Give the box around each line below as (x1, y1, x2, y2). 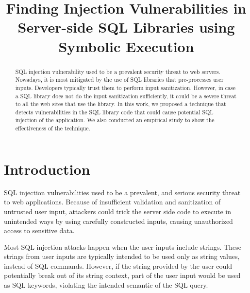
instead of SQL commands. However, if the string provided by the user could (4, 260, 233, 271)
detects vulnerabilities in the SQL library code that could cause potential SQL (15, 108, 214, 116)
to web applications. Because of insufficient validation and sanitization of (4, 197, 221, 207)
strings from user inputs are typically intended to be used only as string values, (4, 251, 240, 261)
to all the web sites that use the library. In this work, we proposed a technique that (15, 100, 226, 108)
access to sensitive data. (4, 225, 75, 236)
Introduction (4, 159, 90, 179)
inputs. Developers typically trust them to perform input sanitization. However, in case (15, 83, 235, 92)
